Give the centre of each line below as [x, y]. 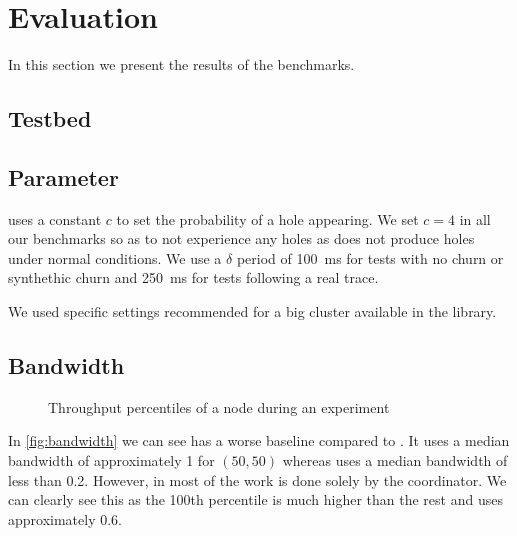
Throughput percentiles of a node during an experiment [219, 406]
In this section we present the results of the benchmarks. [181, 64]
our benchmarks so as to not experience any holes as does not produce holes [241, 238]
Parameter [63, 176]
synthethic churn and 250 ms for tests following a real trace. [193, 277]
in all [475, 218]
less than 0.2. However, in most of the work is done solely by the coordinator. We [257, 479]
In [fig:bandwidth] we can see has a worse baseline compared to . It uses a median [259, 440]
